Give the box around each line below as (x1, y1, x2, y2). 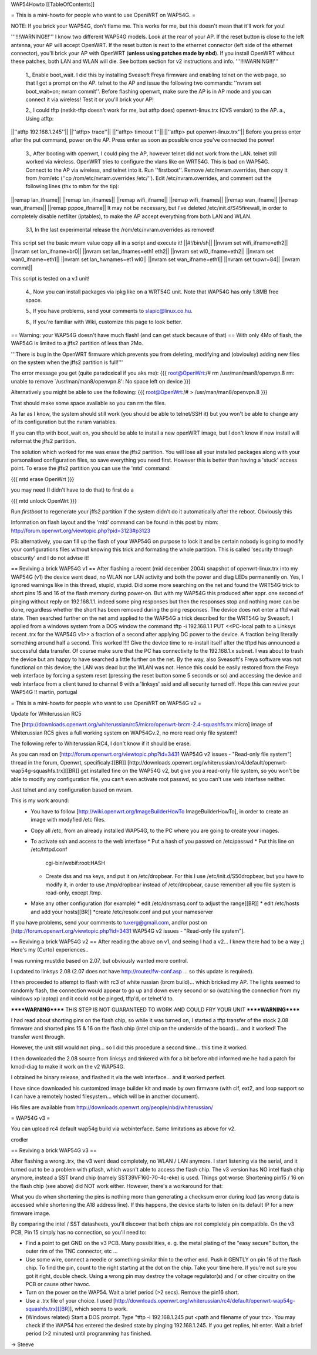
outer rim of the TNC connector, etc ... (25, 1247, 118, 1255)
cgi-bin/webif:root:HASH (45, 859, 106, 866)
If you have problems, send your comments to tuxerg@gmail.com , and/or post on (11, 919, 208, 926)
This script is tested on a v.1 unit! (11, 275, 90, 282)
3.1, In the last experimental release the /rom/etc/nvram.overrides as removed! (25, 226, 214, 233)
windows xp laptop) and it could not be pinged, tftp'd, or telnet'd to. (11, 995, 174, 1002)
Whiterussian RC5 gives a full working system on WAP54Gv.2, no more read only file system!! (11, 729, 238, 736)
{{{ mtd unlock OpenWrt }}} (11, 497, 77, 504)
